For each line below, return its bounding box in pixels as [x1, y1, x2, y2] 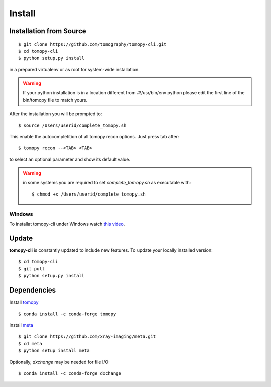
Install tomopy [9, 299, 39, 305]
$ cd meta [18, 341, 42, 346]
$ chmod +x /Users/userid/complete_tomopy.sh [32, 191, 146, 197]
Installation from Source [9, 27, 86, 35]
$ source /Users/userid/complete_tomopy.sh [18, 122, 127, 128]
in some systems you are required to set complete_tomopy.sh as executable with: [23, 179, 191, 185]
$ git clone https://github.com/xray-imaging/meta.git [18, 334, 156, 339]
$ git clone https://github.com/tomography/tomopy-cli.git [18, 41, 167, 47]
